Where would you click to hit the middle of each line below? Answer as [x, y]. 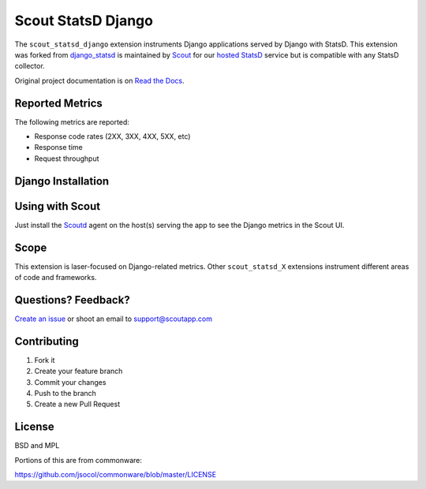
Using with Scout [58, 206]
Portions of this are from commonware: [78, 460]
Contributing [47, 341]
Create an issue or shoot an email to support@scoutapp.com [114, 319]
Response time [58, 147]
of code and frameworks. [56, 278]
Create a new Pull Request [77, 404]
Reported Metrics [58, 103]
